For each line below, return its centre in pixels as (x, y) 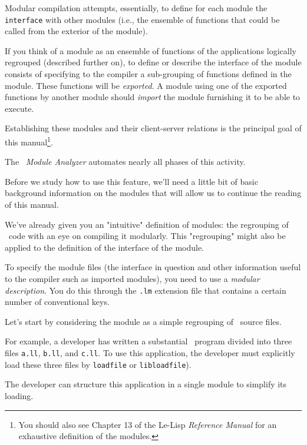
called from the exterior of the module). (76, 31)
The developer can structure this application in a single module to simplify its (146, 384)
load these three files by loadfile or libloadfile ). (98, 364)
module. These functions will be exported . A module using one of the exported (146, 85)
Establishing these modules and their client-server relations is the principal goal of (153, 128)
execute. (19, 108)
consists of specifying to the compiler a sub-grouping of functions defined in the (148, 74)
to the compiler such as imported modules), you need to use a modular (132, 278)
